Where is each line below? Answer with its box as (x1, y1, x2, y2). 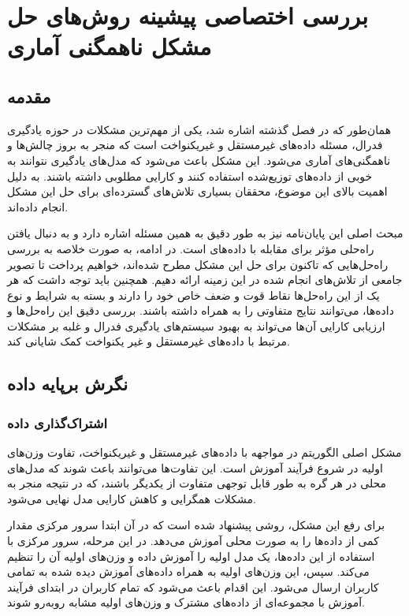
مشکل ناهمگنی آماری (7, 30, 212, 62)
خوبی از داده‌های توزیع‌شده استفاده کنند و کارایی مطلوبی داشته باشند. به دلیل (7, 167, 373, 184)
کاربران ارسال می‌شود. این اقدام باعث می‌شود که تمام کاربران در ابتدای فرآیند (7, 578, 379, 595)
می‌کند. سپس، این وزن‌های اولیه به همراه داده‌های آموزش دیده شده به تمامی (7, 563, 370, 580)
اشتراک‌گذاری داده (7, 413, 107, 432)
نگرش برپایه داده (7, 371, 128, 396)
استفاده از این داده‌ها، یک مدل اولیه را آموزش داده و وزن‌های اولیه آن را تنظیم (7, 547, 375, 564)
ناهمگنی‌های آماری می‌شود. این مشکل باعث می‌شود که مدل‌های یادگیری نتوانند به (7, 151, 391, 168)
